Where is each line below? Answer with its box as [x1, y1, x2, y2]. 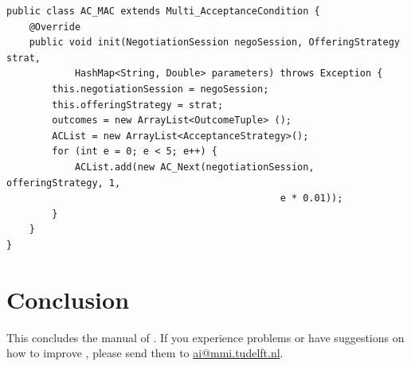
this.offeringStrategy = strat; [52, 99, 224, 111]
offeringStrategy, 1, [6, 177, 121, 189]
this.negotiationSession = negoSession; [52, 83, 269, 95]
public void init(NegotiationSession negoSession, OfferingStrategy [29, 37, 400, 49]
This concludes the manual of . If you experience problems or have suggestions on [6, 329, 405, 345]
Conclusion [6, 282, 130, 315]
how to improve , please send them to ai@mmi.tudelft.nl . [6, 345, 284, 361]
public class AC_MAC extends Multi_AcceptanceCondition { [6, 6, 320, 17]
